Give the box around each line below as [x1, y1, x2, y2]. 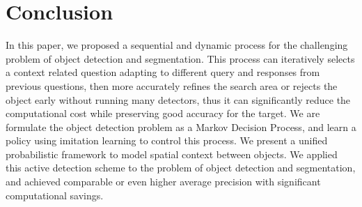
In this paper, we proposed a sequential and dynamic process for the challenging [6, 38, 348, 52]
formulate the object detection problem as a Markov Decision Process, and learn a [6, 119, 356, 134]
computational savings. [6, 187, 104, 202]
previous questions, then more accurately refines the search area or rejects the [6, 78, 338, 93]
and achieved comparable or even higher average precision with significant [6, 174, 321, 189]
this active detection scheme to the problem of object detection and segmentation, [6, 160, 356, 175]
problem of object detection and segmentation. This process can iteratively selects [6, 51, 355, 66]
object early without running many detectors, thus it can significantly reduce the [6, 92, 351, 107]
